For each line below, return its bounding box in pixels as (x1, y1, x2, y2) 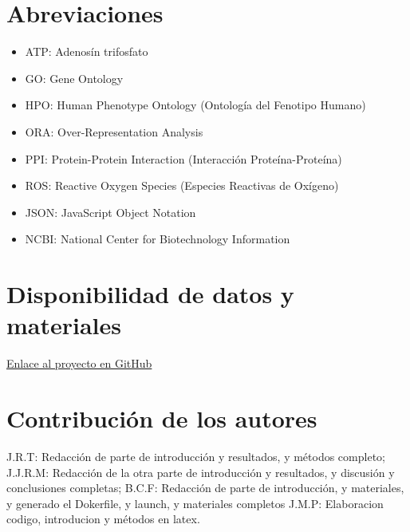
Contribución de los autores (6, 401, 317, 434)
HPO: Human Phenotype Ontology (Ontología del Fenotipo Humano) (25, 97, 366, 113)
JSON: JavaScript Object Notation (25, 203, 196, 220)
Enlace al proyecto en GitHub (6, 355, 152, 372)
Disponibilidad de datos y (6, 278, 294, 310)
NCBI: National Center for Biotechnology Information (25, 231, 290, 247)
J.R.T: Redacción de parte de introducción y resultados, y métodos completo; (6, 447, 385, 464)
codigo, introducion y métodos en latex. (6, 510, 200, 527)
